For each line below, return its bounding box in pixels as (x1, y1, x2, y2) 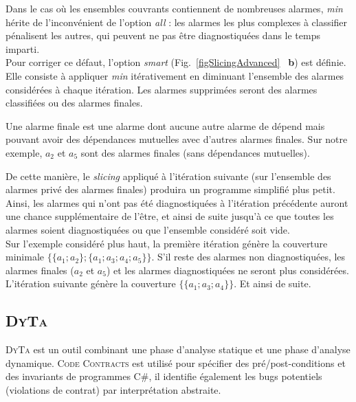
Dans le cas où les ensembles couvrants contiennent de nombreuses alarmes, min (5, 1, 343, 15)
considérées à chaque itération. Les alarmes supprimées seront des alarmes (5, 82, 318, 96)
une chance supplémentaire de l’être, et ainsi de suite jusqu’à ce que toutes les (5, 209, 334, 223)
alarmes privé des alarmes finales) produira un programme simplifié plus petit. (5, 182, 335, 197)
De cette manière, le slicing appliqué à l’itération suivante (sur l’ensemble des (5, 168, 331, 183)
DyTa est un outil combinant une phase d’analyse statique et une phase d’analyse (5, 342, 351, 357)
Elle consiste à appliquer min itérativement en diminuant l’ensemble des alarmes (5, 68, 344, 82)
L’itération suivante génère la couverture (5, 276, 176, 291)
